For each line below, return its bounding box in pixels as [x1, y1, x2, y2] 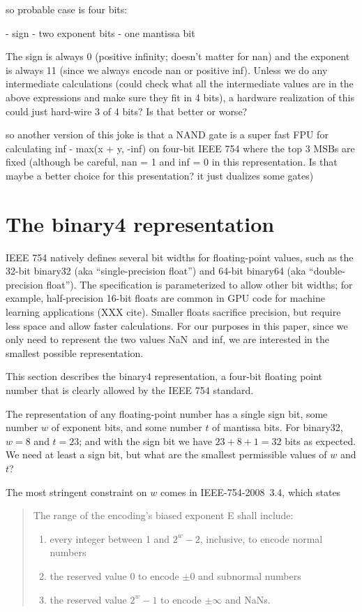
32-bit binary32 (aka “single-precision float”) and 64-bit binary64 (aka [6, 263, 306, 278]
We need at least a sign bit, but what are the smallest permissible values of [6, 447, 327, 462]
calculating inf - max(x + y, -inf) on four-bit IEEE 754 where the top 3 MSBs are [6, 140, 355, 155]
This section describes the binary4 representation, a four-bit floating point [6, 369, 323, 384]
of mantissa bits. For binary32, [212, 420, 343, 435]
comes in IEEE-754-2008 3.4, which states [160, 484, 341, 499]
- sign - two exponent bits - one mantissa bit [6, 25, 195, 40]
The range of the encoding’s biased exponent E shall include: [33, 508, 294, 523]
